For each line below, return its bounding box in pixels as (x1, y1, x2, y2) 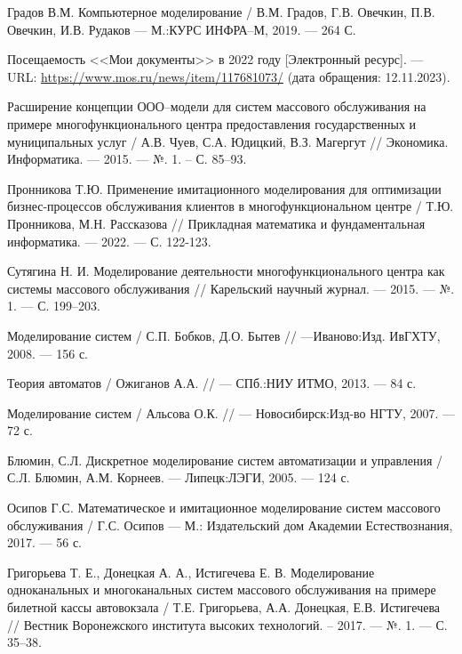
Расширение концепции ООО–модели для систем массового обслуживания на (7, 97, 426, 116)
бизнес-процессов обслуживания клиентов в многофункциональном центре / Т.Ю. (7, 197, 454, 215)
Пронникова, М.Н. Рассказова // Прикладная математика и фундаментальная (7, 214, 426, 232)
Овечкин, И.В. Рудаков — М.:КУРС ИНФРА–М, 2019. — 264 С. (7, 20, 356, 38)
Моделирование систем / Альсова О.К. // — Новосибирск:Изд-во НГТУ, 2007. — (7, 403, 455, 422)
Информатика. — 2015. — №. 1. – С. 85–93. (7, 149, 247, 168)
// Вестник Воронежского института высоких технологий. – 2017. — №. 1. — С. (7, 615, 448, 634)
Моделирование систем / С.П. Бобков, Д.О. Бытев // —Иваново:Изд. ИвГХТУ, (7, 326, 441, 344)
